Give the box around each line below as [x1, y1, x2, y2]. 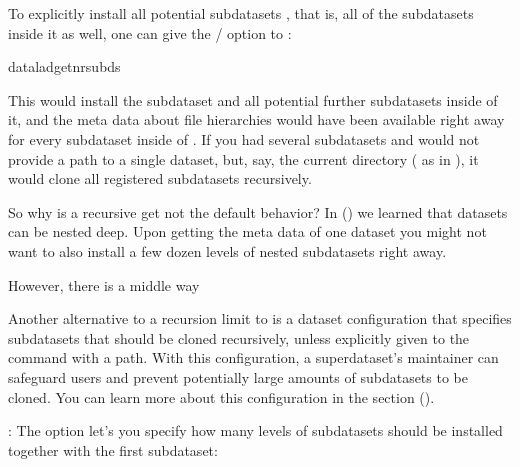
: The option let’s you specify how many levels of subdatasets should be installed [8, 420, 503, 441]
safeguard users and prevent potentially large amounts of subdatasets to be [8, 366, 468, 387]
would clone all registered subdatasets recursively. [8, 168, 312, 189]
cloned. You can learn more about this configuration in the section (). [8, 386, 435, 407]
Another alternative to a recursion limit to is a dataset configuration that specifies [8, 308, 512, 329]
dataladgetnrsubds [8, 56, 121, 77]
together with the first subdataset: [8, 439, 218, 460]
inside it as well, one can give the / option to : [8, 22, 292, 43]
